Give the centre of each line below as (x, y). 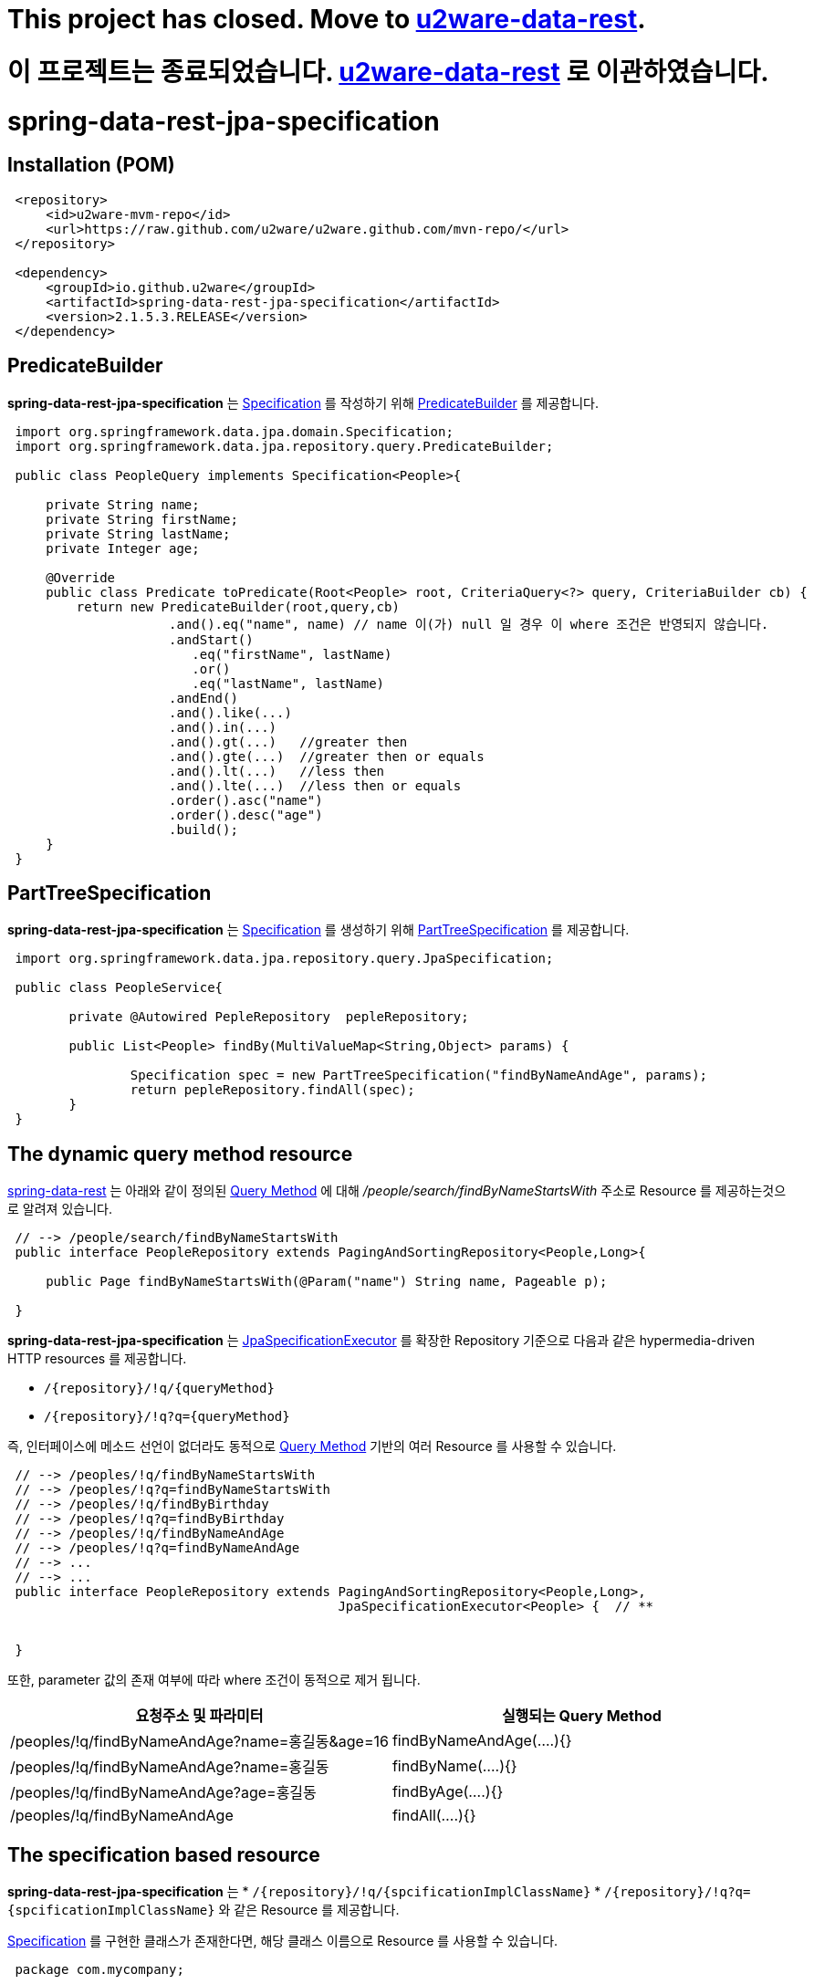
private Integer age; (123, 548)
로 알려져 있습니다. (60, 1209)
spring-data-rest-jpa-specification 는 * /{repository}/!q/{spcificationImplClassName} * (304, 1892)
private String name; (123, 504)
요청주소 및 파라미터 (199, 1716)
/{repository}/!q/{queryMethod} (159, 1389)
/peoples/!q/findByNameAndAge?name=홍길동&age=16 (199, 1742)
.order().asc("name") (246, 800)
